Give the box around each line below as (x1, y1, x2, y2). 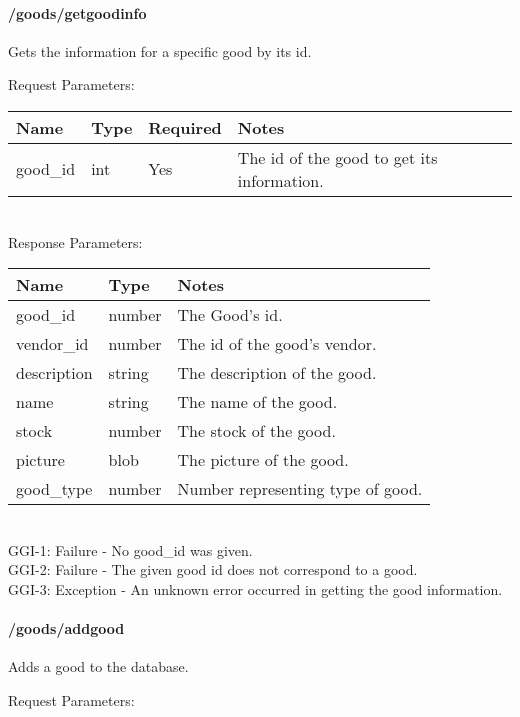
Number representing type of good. (177, 477, 423, 501)
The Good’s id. (177, 303, 283, 327)
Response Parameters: (8, 231, 143, 252)
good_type (16, 477, 93, 501)
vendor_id (16, 332, 89, 356)
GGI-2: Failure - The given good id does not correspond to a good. (8, 559, 418, 580)
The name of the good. (177, 390, 338, 414)
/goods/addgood (8, 618, 125, 639)
